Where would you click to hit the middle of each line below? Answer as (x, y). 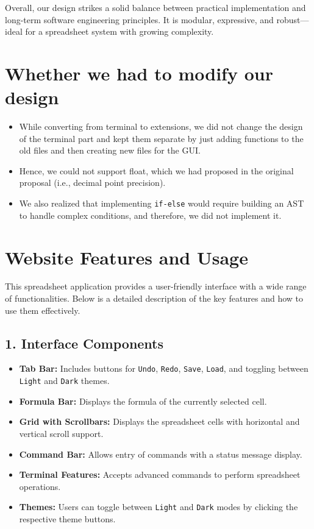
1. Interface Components (84, 343)
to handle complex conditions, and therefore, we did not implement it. (150, 215)
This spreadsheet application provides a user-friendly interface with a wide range (156, 286)
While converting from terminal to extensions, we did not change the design (161, 126)
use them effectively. (43, 310)
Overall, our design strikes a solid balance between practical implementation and (155, 7)
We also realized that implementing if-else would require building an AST (162, 203)
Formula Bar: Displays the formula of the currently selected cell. (143, 401)
